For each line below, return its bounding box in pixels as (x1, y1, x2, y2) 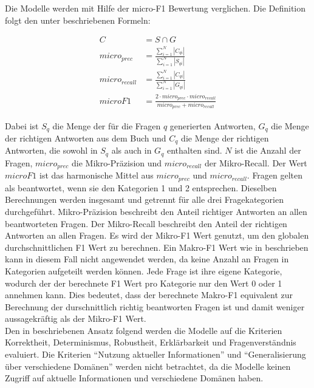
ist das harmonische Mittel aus (39, 169, 154, 182)
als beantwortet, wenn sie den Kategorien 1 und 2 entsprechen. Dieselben (5, 181, 277, 194)
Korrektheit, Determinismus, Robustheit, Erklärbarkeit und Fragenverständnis (5, 336, 296, 349)
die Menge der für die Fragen (52, 119, 161, 132)
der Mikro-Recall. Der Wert (204, 156, 307, 169)
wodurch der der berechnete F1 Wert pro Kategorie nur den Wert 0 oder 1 (5, 276, 282, 289)
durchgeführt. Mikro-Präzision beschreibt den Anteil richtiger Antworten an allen (5, 205, 307, 217)
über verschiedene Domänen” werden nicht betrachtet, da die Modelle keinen (5, 359, 291, 372)
